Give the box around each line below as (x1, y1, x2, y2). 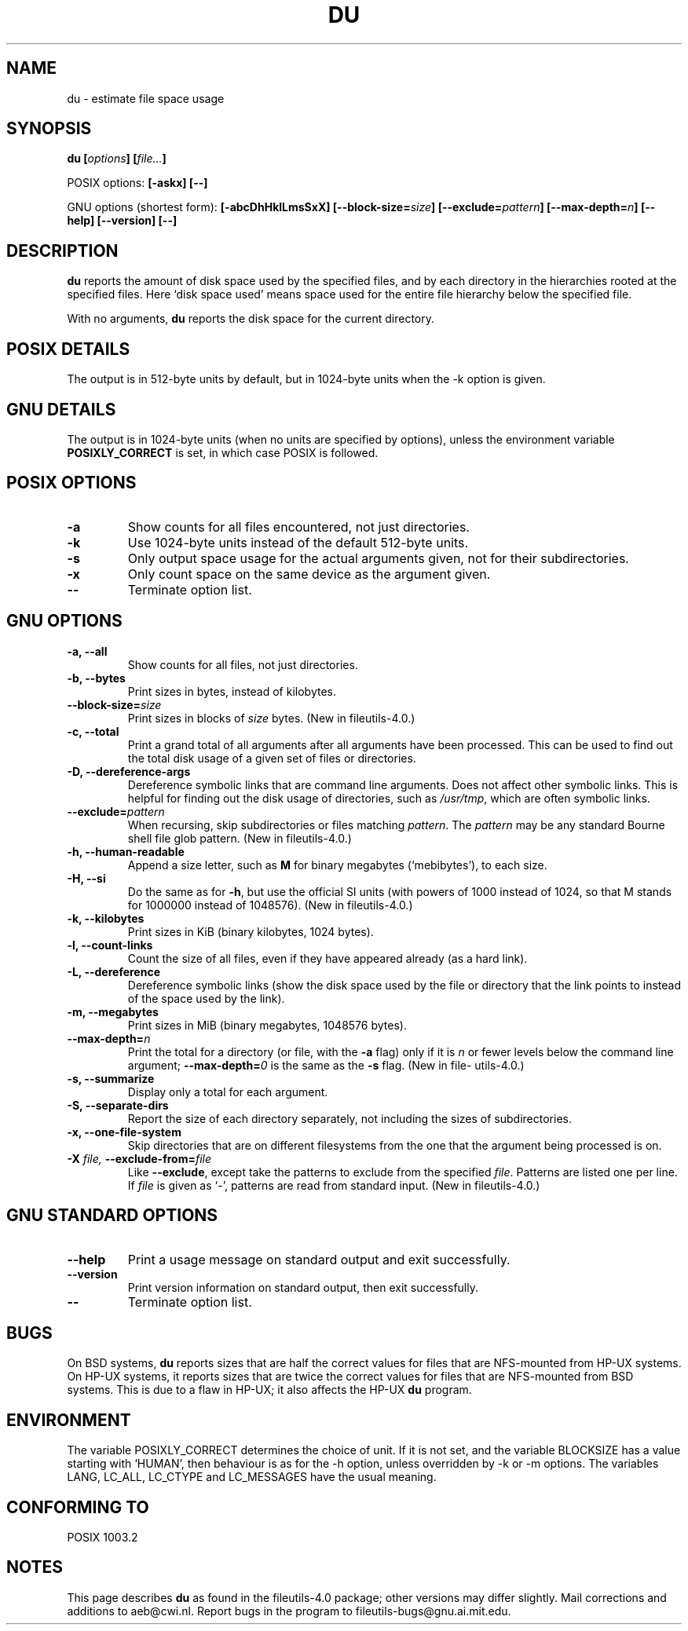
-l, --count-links (67, 938, 153, 952)
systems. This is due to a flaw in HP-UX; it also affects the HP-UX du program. (67, 1383, 472, 1397)
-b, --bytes (67, 671, 126, 685)
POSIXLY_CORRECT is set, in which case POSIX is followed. (67, 445, 379, 459)
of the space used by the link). (127, 991, 285, 1005)
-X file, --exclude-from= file (67, 1151, 212, 1165)
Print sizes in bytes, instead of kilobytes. (127, 684, 336, 698)
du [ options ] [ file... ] (67, 152, 167, 166)
